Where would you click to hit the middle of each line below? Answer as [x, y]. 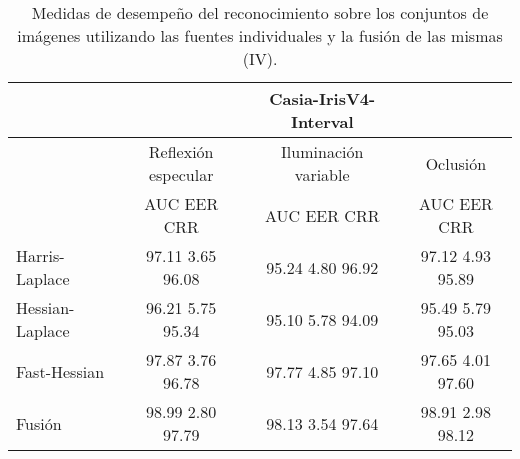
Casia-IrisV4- [322, 98]
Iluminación [322, 151]
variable [322, 174]
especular [181, 174]
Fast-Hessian [60, 371]
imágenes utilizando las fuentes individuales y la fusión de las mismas [260, 35]
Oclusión [456, 163]
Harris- [40, 255]
